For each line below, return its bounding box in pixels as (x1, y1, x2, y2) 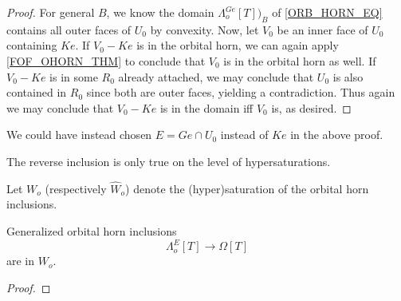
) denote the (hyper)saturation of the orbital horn (125, 180, 369, 196)
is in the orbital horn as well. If (223, 52, 376, 69)
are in (6, 252, 35, 269)
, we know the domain (106, 4, 214, 20)
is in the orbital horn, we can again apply (136, 37, 339, 53)
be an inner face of (277, 21, 368, 38)
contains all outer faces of (6, 21, 132, 38)
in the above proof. (290, 126, 383, 143)
